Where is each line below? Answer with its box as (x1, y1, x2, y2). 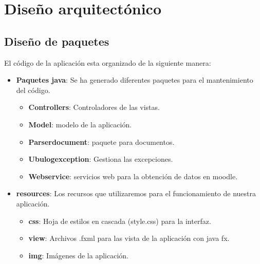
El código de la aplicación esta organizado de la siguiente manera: (4, 57, 211, 68)
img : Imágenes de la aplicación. (28, 250, 128, 260)
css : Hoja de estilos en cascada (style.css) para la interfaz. (28, 215, 211, 226)
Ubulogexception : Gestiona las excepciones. (28, 154, 173, 164)
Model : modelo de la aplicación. (28, 119, 132, 129)
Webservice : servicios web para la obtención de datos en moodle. (28, 171, 238, 181)
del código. (16, 84, 50, 95)
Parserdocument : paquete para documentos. (28, 136, 175, 147)
